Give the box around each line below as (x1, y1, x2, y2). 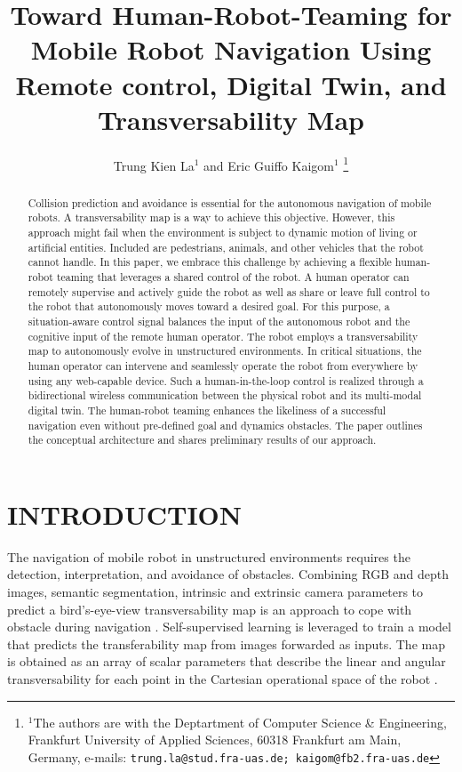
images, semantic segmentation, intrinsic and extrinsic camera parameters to (7, 583, 424, 601)
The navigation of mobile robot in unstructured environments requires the (7, 547, 410, 566)
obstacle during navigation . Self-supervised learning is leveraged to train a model (7, 617, 451, 636)
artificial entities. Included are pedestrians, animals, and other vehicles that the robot (28, 239, 424, 254)
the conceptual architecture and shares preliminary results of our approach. (28, 432, 377, 447)
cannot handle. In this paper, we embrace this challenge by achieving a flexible (28, 254, 392, 269)
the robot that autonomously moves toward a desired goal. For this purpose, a (28, 299, 390, 314)
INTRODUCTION (7, 495, 243, 532)
